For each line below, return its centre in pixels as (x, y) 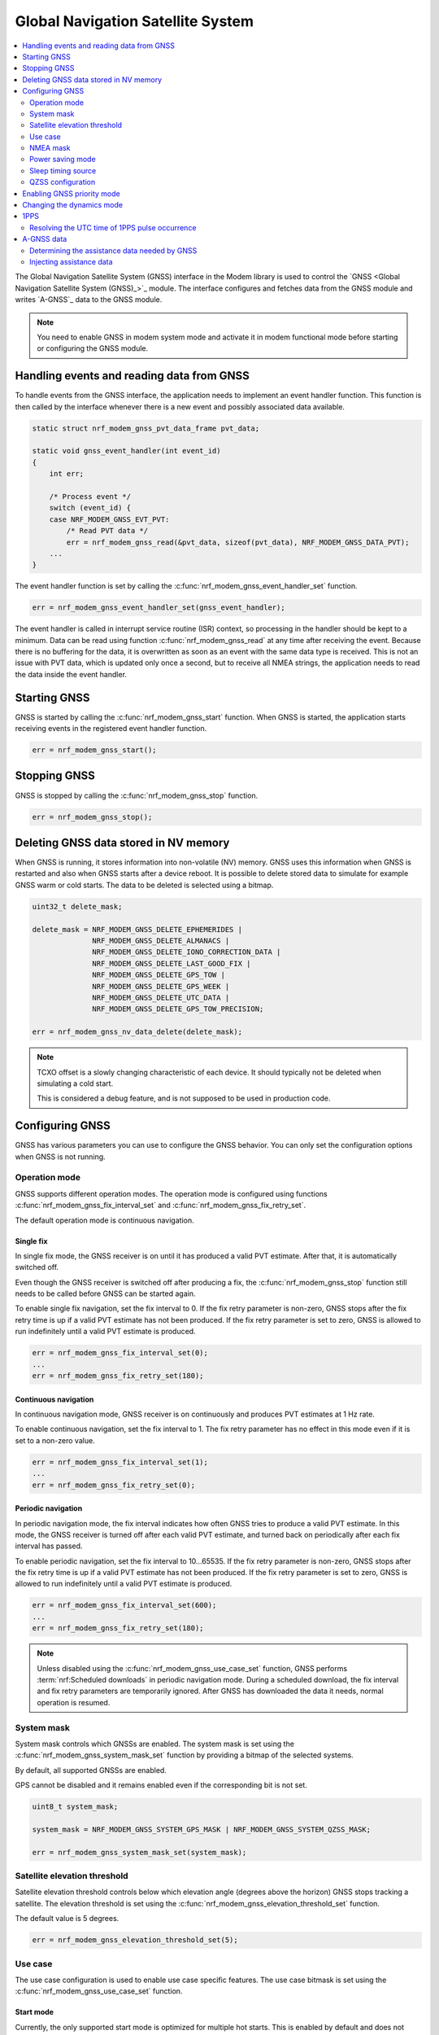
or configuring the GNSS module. (93, 348)
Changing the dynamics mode (73, 205)
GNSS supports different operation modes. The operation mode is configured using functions (172, 1193)
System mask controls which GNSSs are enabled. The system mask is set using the (154, 1744)
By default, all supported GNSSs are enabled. (91, 1770)
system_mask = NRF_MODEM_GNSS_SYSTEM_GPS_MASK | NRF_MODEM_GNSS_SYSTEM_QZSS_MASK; (202, 1829)
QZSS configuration (63, 182)
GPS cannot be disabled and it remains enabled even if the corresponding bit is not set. (161, 1785)
